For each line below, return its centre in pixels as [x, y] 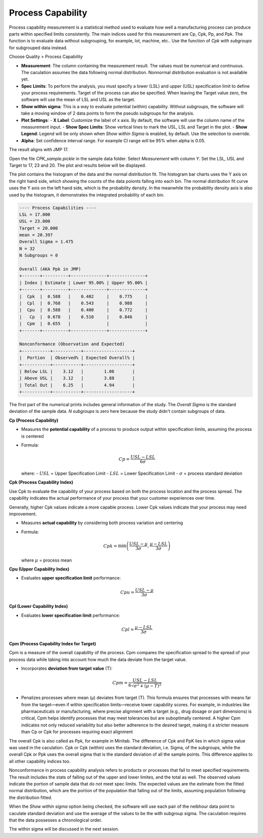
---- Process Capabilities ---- [58, 208]
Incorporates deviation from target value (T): [67, 668]
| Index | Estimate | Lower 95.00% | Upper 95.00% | [84, 283]
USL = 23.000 [35, 221]
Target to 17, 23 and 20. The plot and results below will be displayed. [77, 165]
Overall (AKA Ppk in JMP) [50, 269]
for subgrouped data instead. [38, 48]
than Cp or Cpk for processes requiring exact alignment [77, 732]
